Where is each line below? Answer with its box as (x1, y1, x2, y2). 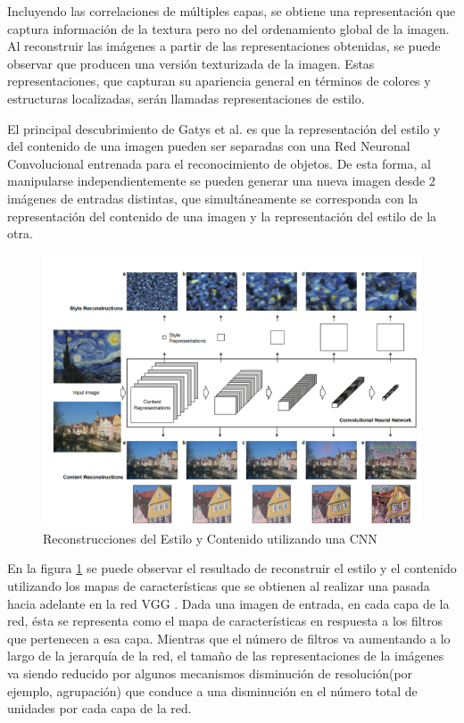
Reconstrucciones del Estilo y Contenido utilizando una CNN (43, 528, 377, 547)
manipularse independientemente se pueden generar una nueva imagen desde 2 (7, 171, 435, 190)
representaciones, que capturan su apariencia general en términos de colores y (7, 71, 431, 90)
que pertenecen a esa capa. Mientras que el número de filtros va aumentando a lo (7, 628, 451, 647)
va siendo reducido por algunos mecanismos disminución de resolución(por (7, 664, 413, 682)
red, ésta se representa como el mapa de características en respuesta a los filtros (7, 611, 443, 630)
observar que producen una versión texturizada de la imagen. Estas (7, 54, 375, 72)
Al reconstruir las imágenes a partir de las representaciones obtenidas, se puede (7, 37, 441, 55)
